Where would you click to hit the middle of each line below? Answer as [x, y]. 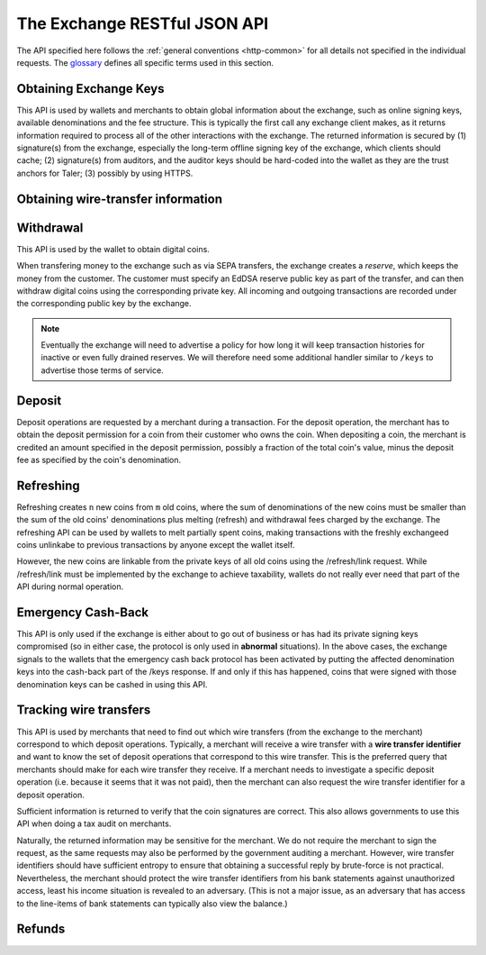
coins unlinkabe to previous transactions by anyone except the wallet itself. [156, 545]
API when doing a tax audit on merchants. [94, 823]
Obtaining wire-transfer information [119, 199]
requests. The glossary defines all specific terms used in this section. [145, 62]
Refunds [41, 929]
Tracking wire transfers [84, 710]
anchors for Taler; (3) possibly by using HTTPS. [105, 173]
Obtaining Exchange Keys [90, 89]
